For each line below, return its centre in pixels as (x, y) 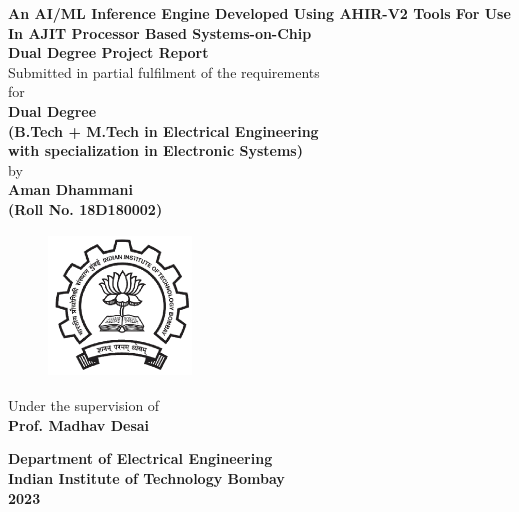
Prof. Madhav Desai (79, 424)
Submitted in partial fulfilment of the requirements (164, 71)
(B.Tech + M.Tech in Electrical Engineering (163, 130)
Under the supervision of (84, 405)
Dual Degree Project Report (108, 52)
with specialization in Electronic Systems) (155, 150)
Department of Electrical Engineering (140, 458)
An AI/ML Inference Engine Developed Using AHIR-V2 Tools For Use (259, 13)
